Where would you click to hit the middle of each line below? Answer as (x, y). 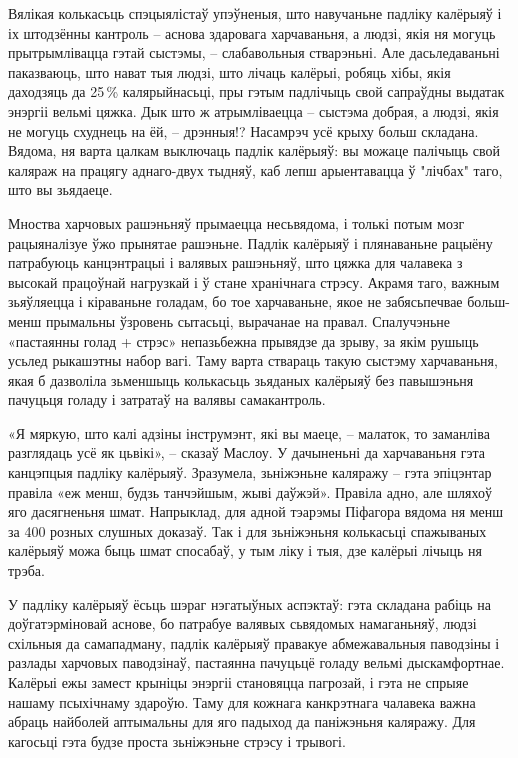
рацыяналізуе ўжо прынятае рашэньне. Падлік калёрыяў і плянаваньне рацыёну (250, 242)
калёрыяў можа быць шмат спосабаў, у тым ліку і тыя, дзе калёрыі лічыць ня (245, 550)
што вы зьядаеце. (60, 189)
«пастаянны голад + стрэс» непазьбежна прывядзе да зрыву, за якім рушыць (243, 340)
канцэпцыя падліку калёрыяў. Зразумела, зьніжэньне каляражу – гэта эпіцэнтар (250, 472)
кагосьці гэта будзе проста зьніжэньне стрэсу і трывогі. (177, 740)
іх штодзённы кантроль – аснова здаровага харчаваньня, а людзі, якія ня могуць (252, 32)
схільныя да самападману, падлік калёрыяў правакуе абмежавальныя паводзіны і (254, 642)
